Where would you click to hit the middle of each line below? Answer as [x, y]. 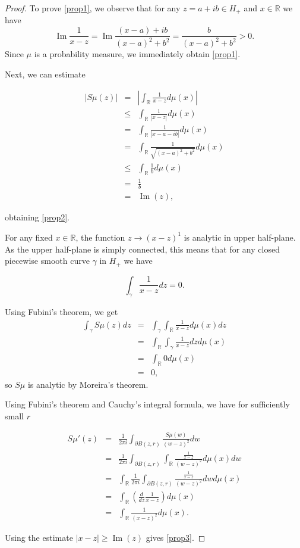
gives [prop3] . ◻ [176, 537]
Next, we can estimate [45, 74]
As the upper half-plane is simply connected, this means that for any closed [142, 249]
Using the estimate [39, 537]
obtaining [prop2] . [37, 217]
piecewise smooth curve [47, 261]
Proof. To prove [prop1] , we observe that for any [93, 8]
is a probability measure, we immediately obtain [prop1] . [137, 54]
